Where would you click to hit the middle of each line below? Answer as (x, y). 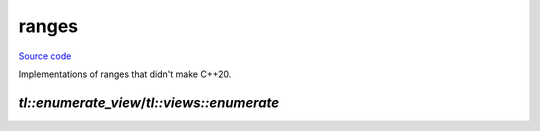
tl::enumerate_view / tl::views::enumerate (149, 102)
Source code (45, 56)
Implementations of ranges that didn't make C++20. (125, 74)
